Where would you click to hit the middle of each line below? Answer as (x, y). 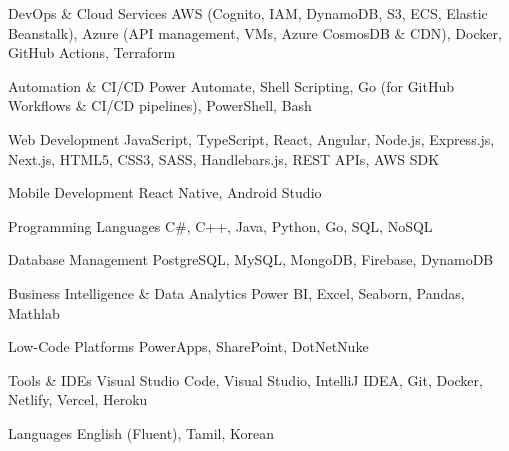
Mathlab (34, 312)
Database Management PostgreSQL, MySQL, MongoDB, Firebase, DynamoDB (251, 259)
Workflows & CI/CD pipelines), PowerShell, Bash (160, 105)
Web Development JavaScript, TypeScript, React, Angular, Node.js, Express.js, (251, 138)
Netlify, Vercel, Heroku (78, 399)
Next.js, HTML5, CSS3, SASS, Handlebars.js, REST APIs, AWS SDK (224, 158)
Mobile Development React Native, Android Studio (165, 192)
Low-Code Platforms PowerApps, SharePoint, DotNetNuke (188, 346)
